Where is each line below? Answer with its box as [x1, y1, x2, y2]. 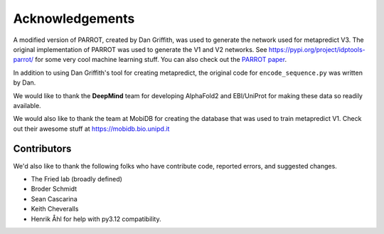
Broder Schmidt [31, 185, 78, 193]
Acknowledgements [13, 11, 135, 26]
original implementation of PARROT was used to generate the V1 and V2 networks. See [13, 45, 267, 53]
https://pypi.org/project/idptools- [268, 45, 366, 53]
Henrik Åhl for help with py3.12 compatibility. [31, 214, 161, 223]
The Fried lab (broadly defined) [31, 174, 122, 183]
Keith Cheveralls [31, 205, 79, 213]
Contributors [13, 143, 72, 155]
